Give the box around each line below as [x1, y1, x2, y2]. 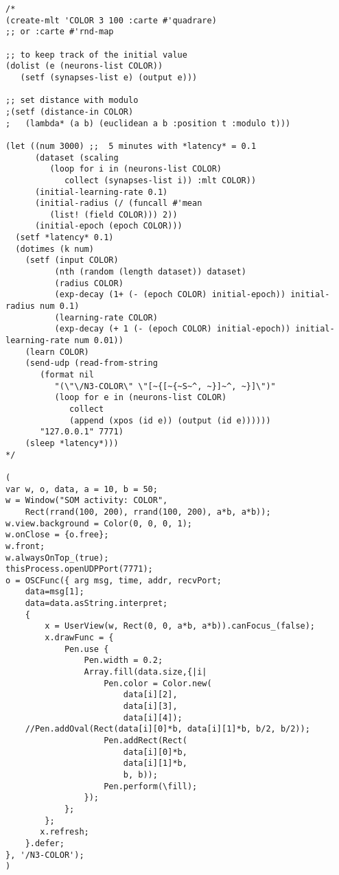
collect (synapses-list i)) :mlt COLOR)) [64, 175, 257, 185]
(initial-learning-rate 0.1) [34, 187, 168, 197]
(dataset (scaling [34, 152, 119, 163]
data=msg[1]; [25, 587, 84, 597]
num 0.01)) [74, 336, 124, 346]
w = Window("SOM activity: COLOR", [5, 495, 168, 506]
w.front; [5, 541, 45, 551]
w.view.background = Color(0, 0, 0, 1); [5, 518, 193, 528]
